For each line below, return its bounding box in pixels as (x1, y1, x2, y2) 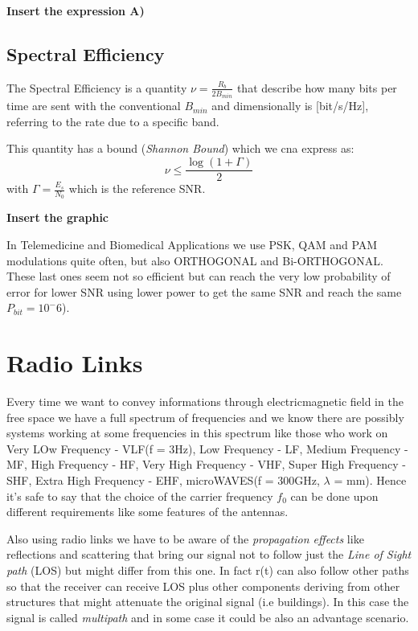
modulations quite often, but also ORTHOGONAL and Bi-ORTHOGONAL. (6, 252, 383, 268)
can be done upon (290, 487, 379, 504)
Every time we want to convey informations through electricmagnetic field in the (6, 393, 404, 410)
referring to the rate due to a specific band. (6, 113, 219, 129)
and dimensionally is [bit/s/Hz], (211, 97, 369, 114)
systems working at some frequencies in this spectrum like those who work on (6, 424, 388, 441)
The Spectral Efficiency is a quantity (6, 79, 187, 96)
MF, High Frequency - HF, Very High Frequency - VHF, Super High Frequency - (6, 456, 406, 473)
